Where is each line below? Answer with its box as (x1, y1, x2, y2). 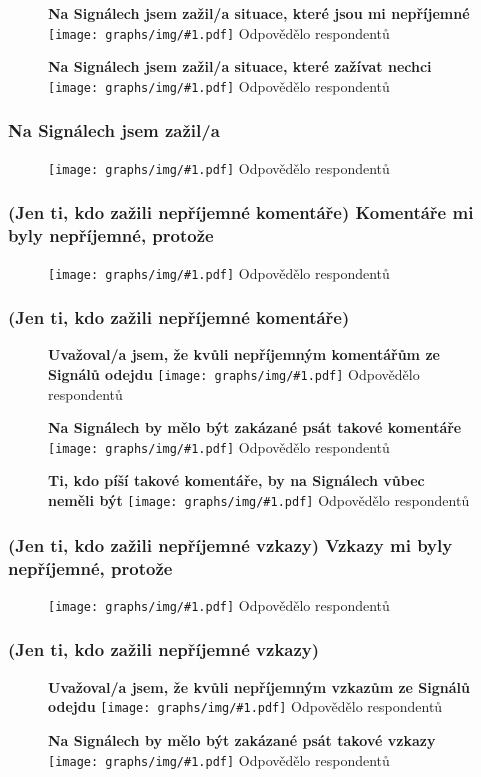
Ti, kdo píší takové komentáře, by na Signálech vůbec (48, 470, 425, 491)
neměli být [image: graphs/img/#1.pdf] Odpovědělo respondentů (48, 490, 470, 511)
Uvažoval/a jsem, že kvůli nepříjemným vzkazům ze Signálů (48, 676, 470, 697)
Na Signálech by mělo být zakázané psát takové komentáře (48, 417, 462, 438)
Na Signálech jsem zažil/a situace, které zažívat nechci (48, 56, 432, 77)
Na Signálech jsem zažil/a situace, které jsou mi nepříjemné (48, 3, 470, 23)
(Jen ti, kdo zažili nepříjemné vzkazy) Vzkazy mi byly (8, 532, 453, 557)
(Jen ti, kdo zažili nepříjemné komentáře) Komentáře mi (8, 200, 474, 225)
